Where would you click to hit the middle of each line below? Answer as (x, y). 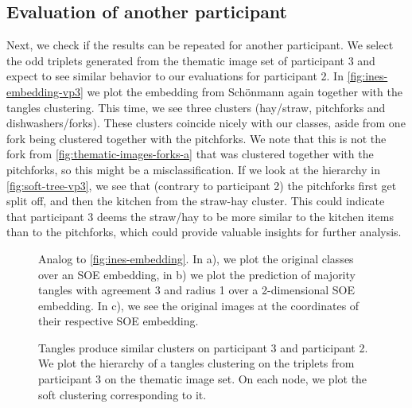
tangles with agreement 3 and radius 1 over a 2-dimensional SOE (196, 290)
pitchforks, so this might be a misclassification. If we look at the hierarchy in (193, 169)
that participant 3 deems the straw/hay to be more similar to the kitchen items (200, 216)
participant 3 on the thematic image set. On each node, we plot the (203, 379)
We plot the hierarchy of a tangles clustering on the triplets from (196, 363)
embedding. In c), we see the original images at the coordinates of (199, 305)
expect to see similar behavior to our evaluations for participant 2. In (175, 76)
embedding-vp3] (45, 91)
